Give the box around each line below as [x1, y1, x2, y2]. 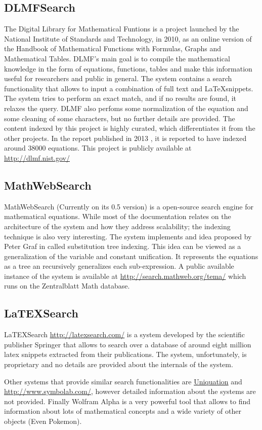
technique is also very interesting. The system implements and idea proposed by [4, 231, 252, 241]
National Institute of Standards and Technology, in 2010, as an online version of [4, 33, 252, 44]
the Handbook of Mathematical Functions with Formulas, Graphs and [4, 43, 222, 54]
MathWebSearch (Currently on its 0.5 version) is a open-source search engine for [4, 201, 253, 211]
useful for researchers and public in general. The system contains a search [4, 73, 232, 84]
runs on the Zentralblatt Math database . [4, 280, 130, 291]
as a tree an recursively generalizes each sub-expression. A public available [4, 261, 234, 271]
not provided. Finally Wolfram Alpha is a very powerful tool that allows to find [4, 396, 251, 406]
